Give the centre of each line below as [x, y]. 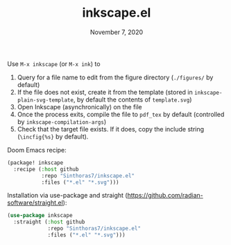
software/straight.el [35, 203]
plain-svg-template [45, 100]
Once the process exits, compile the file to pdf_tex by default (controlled [121, 114]
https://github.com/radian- [165, 196]
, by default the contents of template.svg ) [132, 100]
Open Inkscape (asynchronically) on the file [79, 106]
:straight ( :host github [49, 222]
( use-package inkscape [40, 216]
